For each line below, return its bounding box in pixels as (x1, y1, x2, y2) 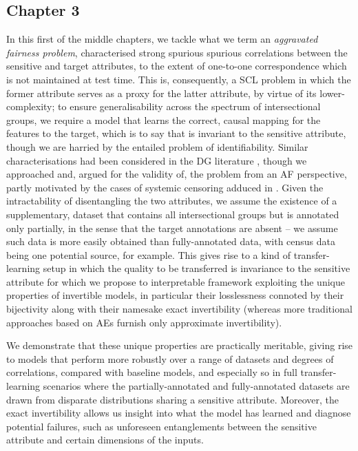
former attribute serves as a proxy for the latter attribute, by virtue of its (6, 85, 317, 100)
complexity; (6, 99, 55, 114)
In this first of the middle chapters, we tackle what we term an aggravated (6, 32, 318, 46)
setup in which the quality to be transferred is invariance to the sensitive (43, 261, 350, 275)
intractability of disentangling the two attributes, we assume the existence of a (6, 193, 337, 208)
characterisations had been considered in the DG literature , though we (6, 153, 307, 167)
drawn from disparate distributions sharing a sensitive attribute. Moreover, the (6, 392, 339, 406)
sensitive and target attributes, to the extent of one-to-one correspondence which (6, 59, 347, 73)
